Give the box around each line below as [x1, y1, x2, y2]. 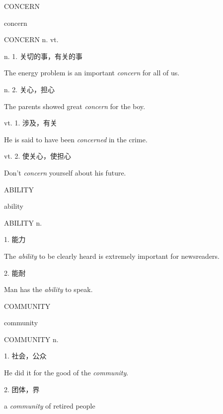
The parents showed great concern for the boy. [4, 101, 146, 111]
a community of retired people [4, 401, 95, 411]
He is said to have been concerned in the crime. [4, 134, 148, 144]
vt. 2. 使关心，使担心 [4, 151, 71, 161]
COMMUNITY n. [4, 334, 59, 344]
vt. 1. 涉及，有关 [4, 118, 57, 128]
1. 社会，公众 [4, 351, 47, 361]
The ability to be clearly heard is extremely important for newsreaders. [4, 250, 220, 261]
